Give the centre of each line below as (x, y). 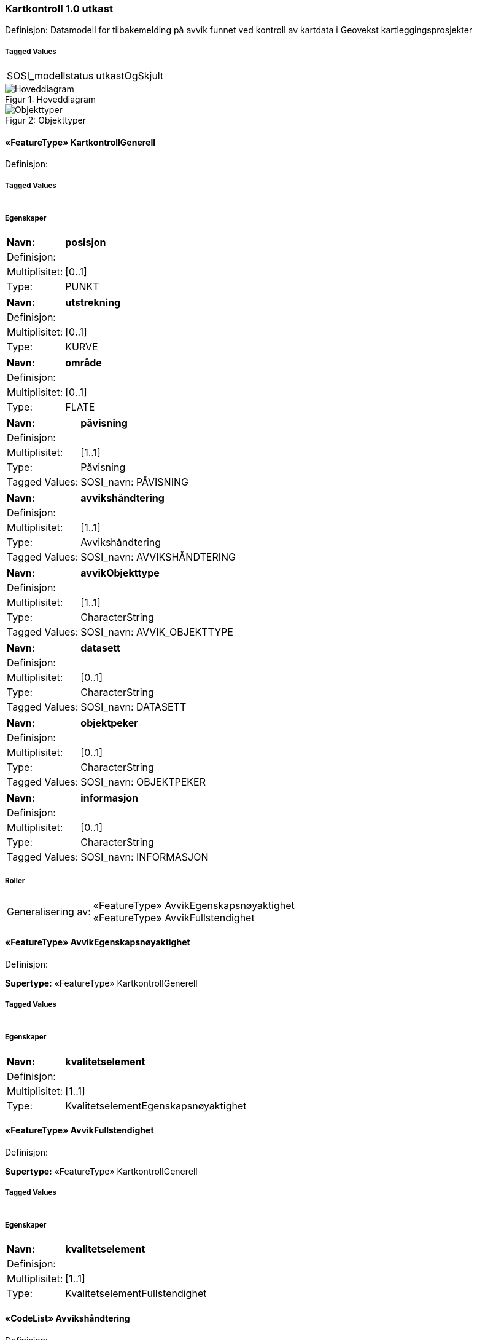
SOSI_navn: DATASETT (134, 707)
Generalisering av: (49, 911)
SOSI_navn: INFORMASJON (145, 857)
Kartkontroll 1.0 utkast (59, 9)
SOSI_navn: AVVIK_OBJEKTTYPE (157, 632)
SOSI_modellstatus (50, 76)
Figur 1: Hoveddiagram (51, 100)
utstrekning (93, 302)
